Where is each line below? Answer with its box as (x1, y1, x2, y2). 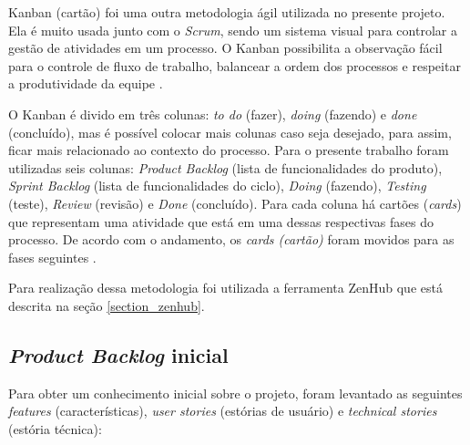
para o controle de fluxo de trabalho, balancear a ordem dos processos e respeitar (8, 56, 461, 75)
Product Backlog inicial (8, 340, 229, 368)
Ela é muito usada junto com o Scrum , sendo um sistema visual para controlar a (8, 20, 457, 39)
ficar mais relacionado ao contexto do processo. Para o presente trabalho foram (8, 140, 449, 160)
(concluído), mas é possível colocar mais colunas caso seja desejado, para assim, (8, 122, 452, 141)
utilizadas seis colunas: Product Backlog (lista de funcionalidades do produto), (8, 158, 443, 177)
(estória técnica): (8, 419, 102, 438)
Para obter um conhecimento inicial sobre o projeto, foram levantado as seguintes (8, 383, 463, 402)
